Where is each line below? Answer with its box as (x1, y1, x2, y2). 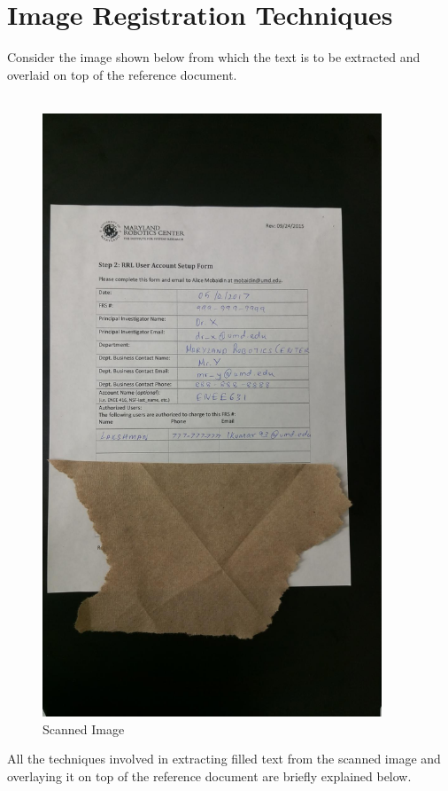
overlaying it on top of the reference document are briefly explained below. (7, 767, 412, 785)
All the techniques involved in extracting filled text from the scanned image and (7, 749, 441, 768)
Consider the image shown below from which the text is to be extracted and (7, 48, 421, 67)
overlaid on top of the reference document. (7, 65, 237, 83)
